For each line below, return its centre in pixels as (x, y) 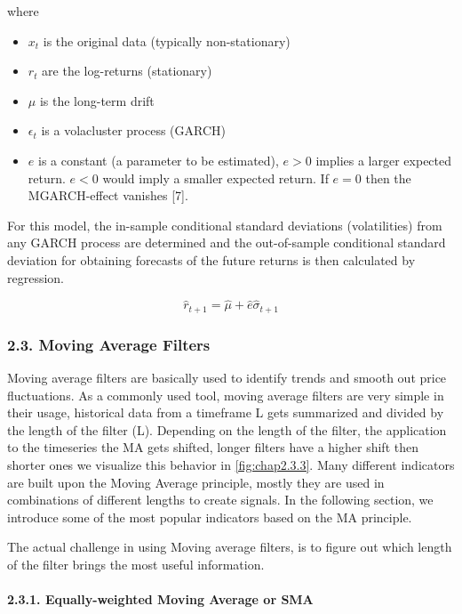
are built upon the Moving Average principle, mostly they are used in (196, 482)
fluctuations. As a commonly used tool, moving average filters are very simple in (226, 395)
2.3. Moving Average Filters (109, 344)
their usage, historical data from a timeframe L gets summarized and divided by (226, 412)
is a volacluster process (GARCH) (134, 130)
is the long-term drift (97, 100)
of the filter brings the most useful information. (136, 564)
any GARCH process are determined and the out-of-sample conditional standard (227, 242)
